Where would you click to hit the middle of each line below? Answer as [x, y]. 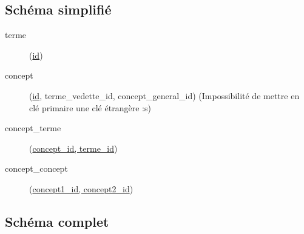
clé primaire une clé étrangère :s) [90, 107]
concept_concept [36, 168]
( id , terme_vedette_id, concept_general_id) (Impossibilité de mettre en [164, 95]
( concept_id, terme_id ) [73, 148]
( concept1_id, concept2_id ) [81, 188]
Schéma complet [57, 221]
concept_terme [33, 128]
